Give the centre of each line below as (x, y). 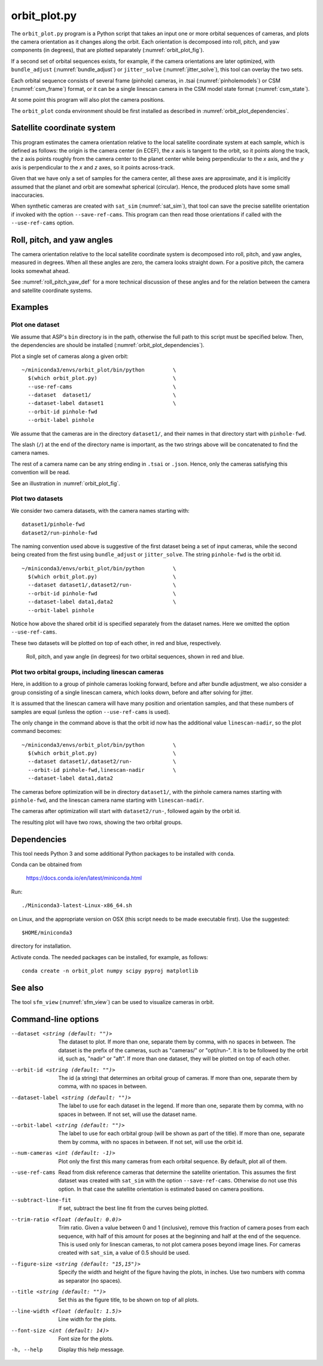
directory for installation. (41, 946)
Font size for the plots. (86, 1338)
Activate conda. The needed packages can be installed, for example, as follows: (110, 957)
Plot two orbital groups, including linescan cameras (87, 672)
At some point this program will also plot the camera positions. (88, 100)
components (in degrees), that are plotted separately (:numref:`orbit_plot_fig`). (108, 50)
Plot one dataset (35, 325)
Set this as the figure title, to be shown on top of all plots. (129, 1300)
